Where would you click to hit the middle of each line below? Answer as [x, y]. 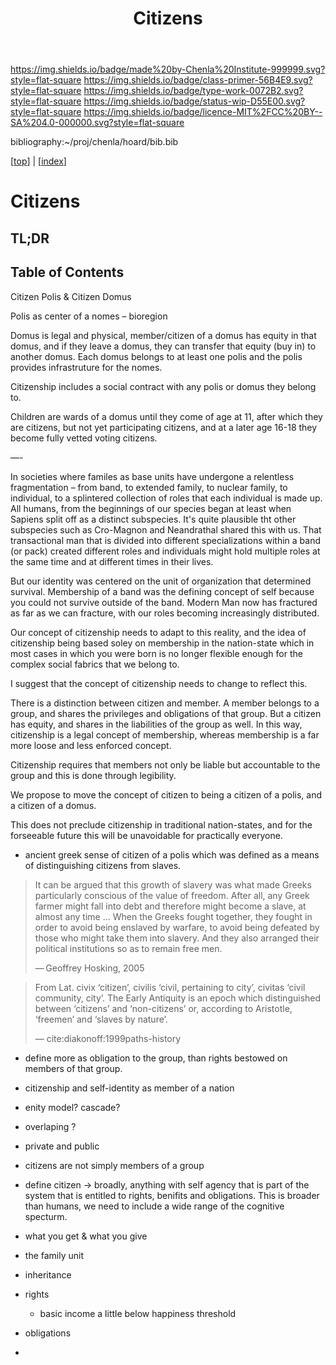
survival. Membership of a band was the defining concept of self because [162, 591]
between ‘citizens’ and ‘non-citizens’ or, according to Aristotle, [163, 1008]
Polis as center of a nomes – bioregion [89, 316]
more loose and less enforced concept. [91, 745]
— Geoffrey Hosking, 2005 [89, 968]
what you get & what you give [86, 1236]
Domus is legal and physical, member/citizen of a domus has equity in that [163, 335]
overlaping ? [50, 1126]
